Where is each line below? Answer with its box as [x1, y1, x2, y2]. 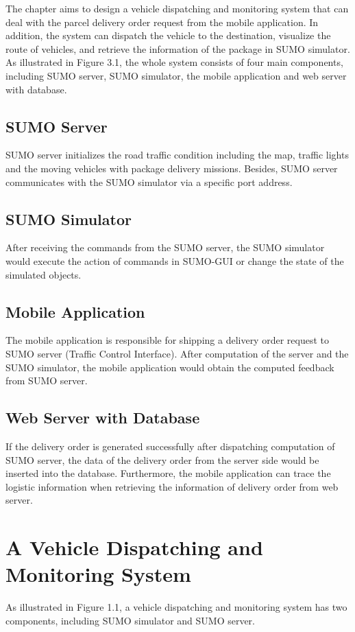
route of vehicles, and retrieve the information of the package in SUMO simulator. [5, 41, 350, 56]
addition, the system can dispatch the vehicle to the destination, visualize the [5, 28, 331, 43]
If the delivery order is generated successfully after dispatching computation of [5, 438, 335, 453]
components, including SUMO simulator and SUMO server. [5, 613, 255, 627]
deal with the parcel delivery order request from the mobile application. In [5, 14, 319, 29]
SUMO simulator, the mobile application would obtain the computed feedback [5, 360, 334, 374]
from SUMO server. [5, 373, 88, 388]
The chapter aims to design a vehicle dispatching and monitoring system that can [5, 1, 349, 15]
